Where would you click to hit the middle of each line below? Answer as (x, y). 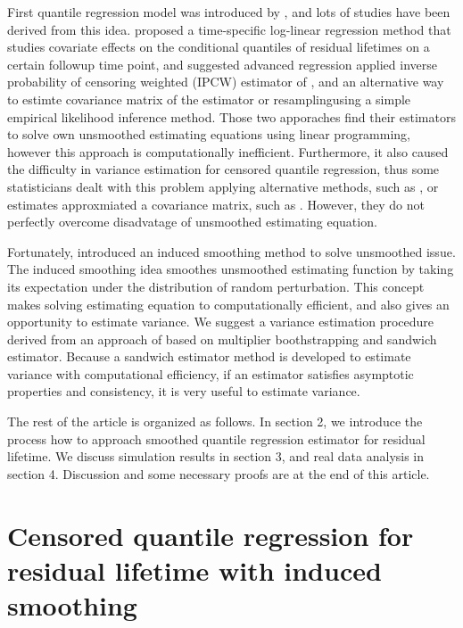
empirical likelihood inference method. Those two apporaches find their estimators (231, 116)
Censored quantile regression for (211, 535)
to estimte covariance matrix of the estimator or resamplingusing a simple (209, 99)
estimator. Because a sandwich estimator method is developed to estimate (209, 356)
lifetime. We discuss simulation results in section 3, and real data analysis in (216, 456)
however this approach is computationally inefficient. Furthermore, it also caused (228, 151)
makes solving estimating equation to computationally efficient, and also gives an (228, 304)
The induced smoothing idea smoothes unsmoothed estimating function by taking (231, 269)
